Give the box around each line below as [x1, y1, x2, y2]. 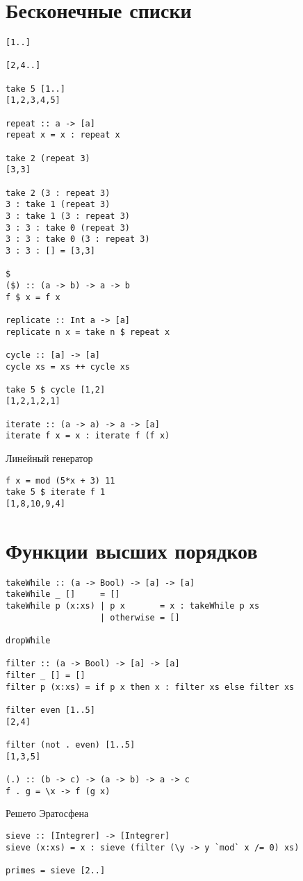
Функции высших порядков [6, 536, 258, 564]
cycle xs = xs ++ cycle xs [6, 361, 130, 372]
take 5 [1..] [6, 83, 65, 94]
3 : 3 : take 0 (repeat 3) [6, 222, 130, 233]
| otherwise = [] [100, 612, 180, 623]
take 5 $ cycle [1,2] [6, 384, 106, 395]
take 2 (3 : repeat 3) [6, 188, 110, 198]
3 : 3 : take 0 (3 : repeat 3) [6, 234, 150, 245]
